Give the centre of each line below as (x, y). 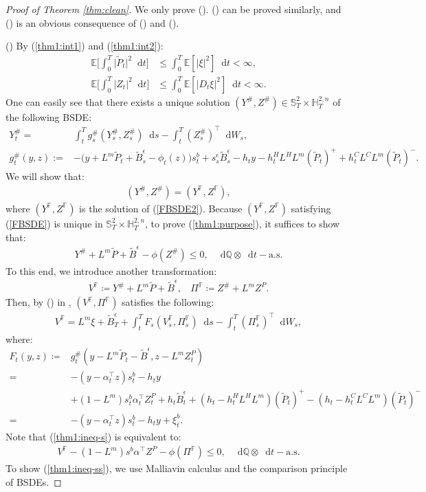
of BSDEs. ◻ (34, 481)
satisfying (311, 208)
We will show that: (45, 176)
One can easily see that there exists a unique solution (118, 101)
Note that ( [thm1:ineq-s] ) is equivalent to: (93, 436)
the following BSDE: (49, 116)
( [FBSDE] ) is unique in (54, 223)
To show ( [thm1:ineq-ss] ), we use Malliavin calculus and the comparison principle (177, 468)
